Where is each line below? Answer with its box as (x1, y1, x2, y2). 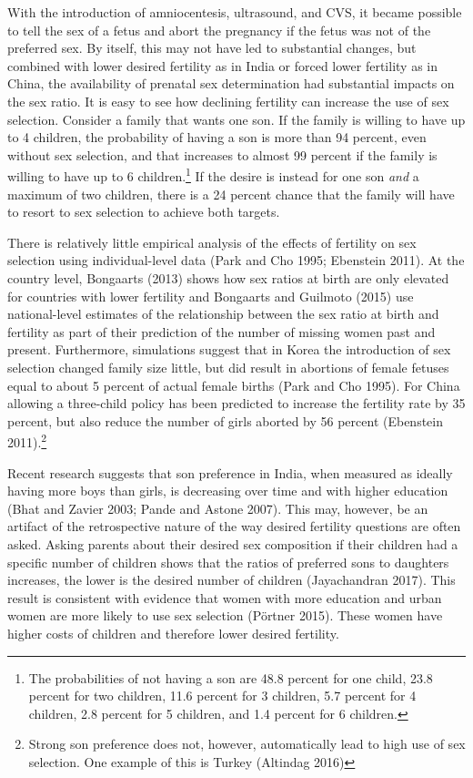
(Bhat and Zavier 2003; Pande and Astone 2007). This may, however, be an (7, 498, 428, 517)
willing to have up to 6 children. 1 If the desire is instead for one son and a (7, 164, 419, 185)
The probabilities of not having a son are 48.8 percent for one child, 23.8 (28, 668, 433, 687)
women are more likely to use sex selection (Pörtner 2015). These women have (7, 606, 443, 625)
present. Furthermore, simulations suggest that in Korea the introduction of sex (7, 340, 451, 359)
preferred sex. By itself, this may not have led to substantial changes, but (7, 38, 417, 57)
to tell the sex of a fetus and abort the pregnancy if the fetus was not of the (7, 20, 431, 39)
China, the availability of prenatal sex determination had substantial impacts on (7, 74, 455, 93)
